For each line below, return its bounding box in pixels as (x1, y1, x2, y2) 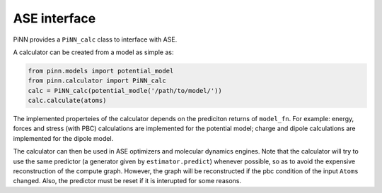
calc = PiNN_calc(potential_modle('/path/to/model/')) (28, 87, 222, 94)
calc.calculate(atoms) (28, 96, 107, 105)
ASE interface (13, 11, 96, 26)
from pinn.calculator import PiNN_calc (28, 77, 166, 85)
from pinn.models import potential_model (28, 67, 174, 75)
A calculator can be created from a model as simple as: (13, 48, 174, 56)
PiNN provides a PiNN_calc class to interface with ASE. (13, 35, 178, 44)
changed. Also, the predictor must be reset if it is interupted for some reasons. (13, 177, 242, 185)
